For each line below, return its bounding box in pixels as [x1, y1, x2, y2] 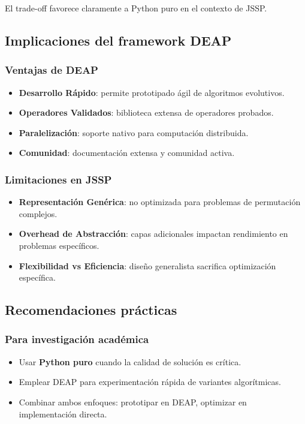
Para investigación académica [5, 332, 149, 347]
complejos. [19, 207, 58, 219]
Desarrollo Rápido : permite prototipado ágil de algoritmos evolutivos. [19, 86, 285, 98]
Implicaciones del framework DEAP [5, 31, 232, 49]
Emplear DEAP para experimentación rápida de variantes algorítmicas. [19, 375, 281, 388]
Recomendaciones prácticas [5, 300, 177, 319]
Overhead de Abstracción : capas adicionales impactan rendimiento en [19, 227, 288, 240]
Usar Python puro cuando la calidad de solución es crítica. [19, 355, 241, 368]
